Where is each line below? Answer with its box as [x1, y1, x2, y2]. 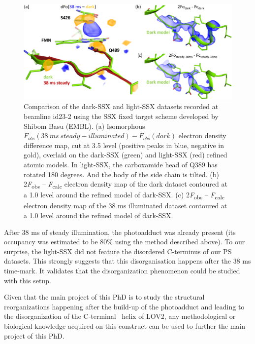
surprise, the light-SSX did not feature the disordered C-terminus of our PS [4, 246, 232, 256]
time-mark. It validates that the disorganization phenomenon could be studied [4, 265, 240, 275]
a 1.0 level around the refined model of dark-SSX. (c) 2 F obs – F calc [24, 190, 224, 201]
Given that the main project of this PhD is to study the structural [4, 292, 205, 302]
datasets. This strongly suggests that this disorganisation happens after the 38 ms [4, 256, 251, 266]
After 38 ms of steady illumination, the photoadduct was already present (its [4, 227, 236, 237]
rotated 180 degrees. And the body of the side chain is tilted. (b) [24, 169, 219, 179]
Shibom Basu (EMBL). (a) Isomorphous [24, 120, 145, 131]
